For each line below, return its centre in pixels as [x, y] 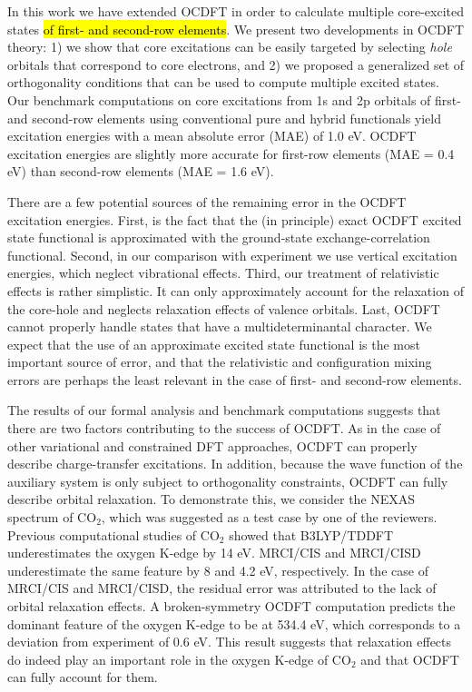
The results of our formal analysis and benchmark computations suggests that [224, 410]
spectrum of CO [52, 517]
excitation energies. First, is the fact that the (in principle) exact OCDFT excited [235, 219]
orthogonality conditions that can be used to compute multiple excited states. [223, 82]
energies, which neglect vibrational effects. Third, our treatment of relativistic [223, 273]
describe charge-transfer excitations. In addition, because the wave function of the [235, 464]
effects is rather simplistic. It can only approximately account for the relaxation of [236, 290]
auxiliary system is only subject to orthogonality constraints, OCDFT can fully [228, 481]
